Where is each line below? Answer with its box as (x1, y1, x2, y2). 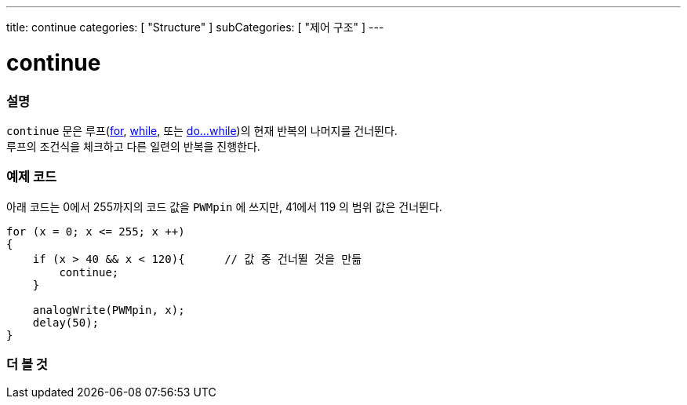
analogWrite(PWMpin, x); (32, 303, 185, 316)
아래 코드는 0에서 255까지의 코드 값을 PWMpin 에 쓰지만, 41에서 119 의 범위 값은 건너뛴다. (6, 199, 442, 213)
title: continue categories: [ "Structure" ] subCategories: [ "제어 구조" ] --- (6, 20, 384, 34)
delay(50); (32, 316, 100, 329)
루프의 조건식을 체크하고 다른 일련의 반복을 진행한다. (6, 139, 260, 153)
